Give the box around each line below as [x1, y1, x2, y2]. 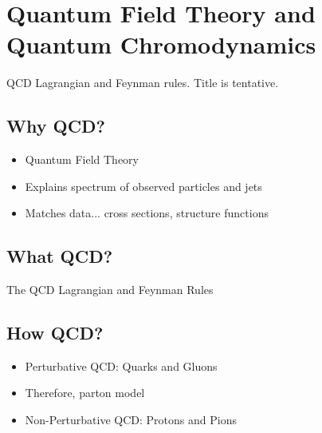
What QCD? [6, 244, 113, 268]
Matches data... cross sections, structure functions [25, 205, 269, 221]
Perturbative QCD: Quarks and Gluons [25, 357, 218, 374]
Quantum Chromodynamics [6, 28, 316, 61]
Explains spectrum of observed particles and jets [25, 177, 262, 194]
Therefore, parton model [25, 384, 145, 401]
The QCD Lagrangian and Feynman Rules [6, 281, 214, 298]
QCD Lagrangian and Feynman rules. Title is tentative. [6, 74, 279, 91]
